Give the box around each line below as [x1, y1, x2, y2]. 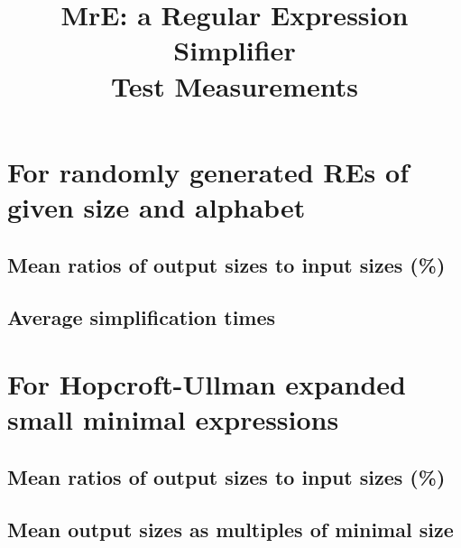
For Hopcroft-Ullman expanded [7, 365, 406, 402]
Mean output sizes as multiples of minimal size [7, 515, 454, 543]
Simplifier [173, 32, 296, 69]
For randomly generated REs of [7, 153, 409, 190]
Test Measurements [111, 67, 358, 104]
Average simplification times [7, 303, 276, 331]
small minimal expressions [7, 401, 339, 438]
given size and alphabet [7, 188, 306, 225]
